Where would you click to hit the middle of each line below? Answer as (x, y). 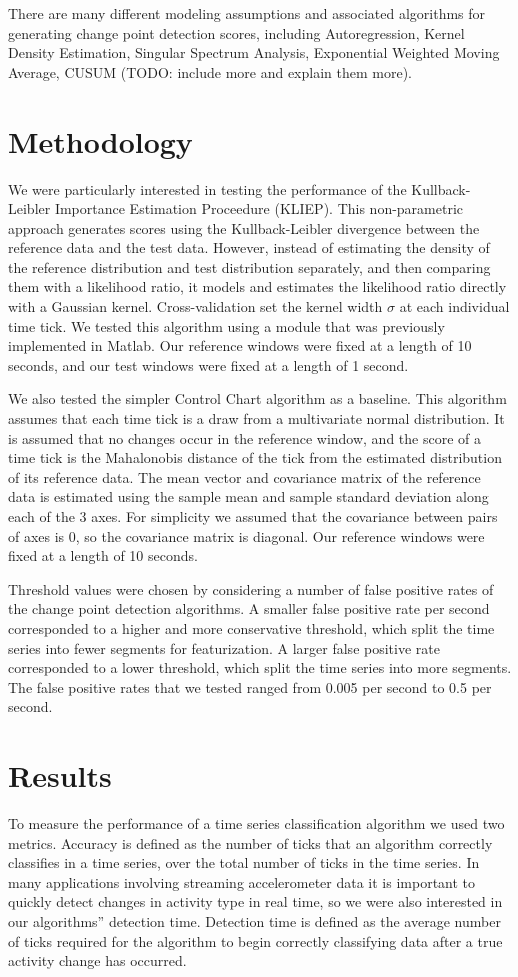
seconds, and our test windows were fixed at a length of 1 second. (208, 364)
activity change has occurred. (97, 960)
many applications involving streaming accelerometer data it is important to (242, 881)
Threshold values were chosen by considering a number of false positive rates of (251, 588)
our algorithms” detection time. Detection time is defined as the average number (254, 921)
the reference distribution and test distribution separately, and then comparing (249, 266)
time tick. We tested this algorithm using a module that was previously (226, 325)
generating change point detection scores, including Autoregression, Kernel (236, 32)
